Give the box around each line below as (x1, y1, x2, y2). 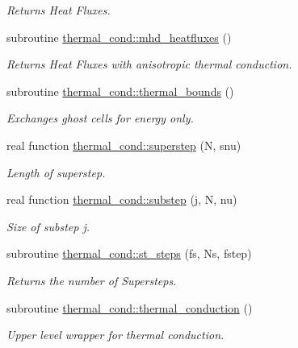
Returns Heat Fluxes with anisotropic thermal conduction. (6, 56, 292, 72)
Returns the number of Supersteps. (6, 271, 177, 288)
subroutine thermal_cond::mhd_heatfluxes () (6, 28, 232, 45)
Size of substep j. (6, 217, 90, 234)
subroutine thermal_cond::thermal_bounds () (6, 82, 234, 99)
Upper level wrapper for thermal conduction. (6, 326, 225, 343)
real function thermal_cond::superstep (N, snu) (6, 136, 241, 153)
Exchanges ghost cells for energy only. (6, 110, 194, 126)
